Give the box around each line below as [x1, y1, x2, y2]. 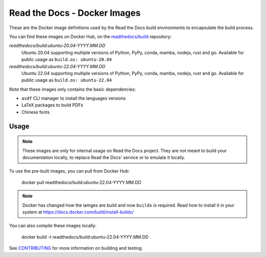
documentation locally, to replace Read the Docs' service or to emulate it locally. [22, 154, 186, 160]
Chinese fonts [21, 109, 50, 115]
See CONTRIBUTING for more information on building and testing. [9, 245, 143, 251]
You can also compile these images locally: [9, 222, 97, 229]
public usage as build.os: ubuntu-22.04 [21, 77, 112, 83]
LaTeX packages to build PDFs [21, 102, 83, 108]
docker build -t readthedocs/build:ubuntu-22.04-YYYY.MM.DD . [21, 234, 151, 240]
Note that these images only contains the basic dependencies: [9, 86, 136, 92]
